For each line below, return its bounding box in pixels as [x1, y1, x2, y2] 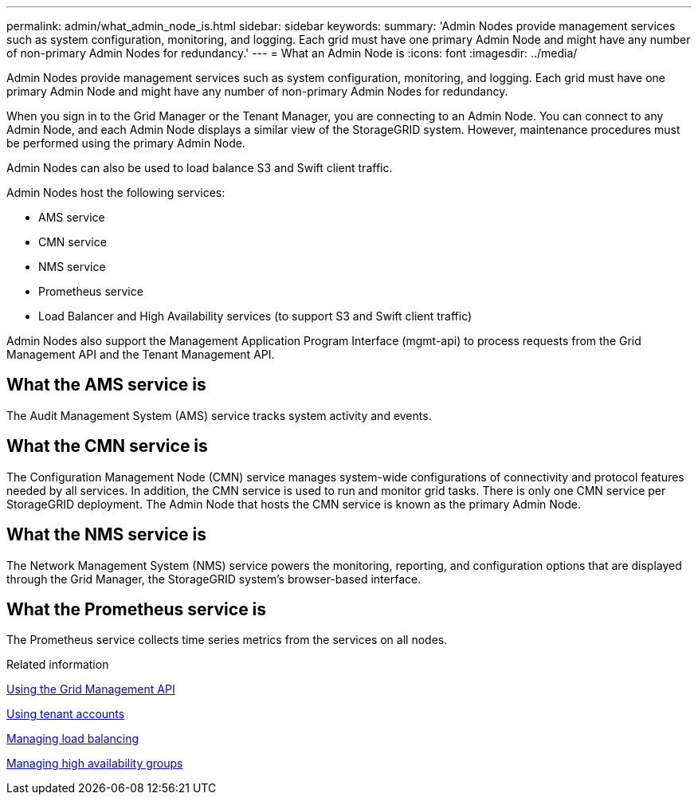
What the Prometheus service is [6, 599, 267, 619]
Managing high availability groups [6, 756, 183, 771]
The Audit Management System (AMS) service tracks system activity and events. [6, 408, 432, 422]
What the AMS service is [6, 375, 206, 395]
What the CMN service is [6, 436, 208, 457]
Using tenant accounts [6, 707, 125, 721]
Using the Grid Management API [6, 682, 175, 697]
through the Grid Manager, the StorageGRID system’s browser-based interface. [6, 571, 422, 586]
